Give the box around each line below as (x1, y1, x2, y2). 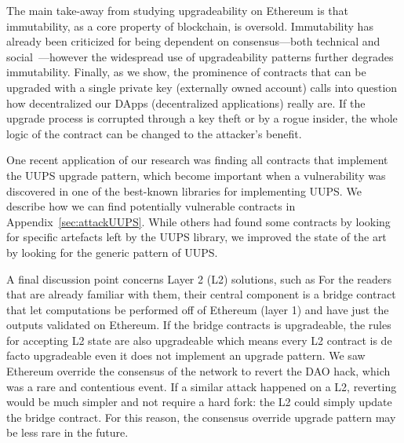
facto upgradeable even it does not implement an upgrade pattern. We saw (6, 347, 366, 364)
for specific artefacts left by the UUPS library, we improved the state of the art (6, 229, 387, 245)
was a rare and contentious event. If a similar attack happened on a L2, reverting (6, 378, 397, 394)
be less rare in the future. (6, 424, 129, 441)
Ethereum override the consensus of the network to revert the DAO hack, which (6, 363, 391, 379)
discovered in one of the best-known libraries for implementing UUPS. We (6, 182, 362, 199)
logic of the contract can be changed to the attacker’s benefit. (6, 125, 302, 141)
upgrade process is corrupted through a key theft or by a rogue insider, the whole (6, 110, 398, 126)
